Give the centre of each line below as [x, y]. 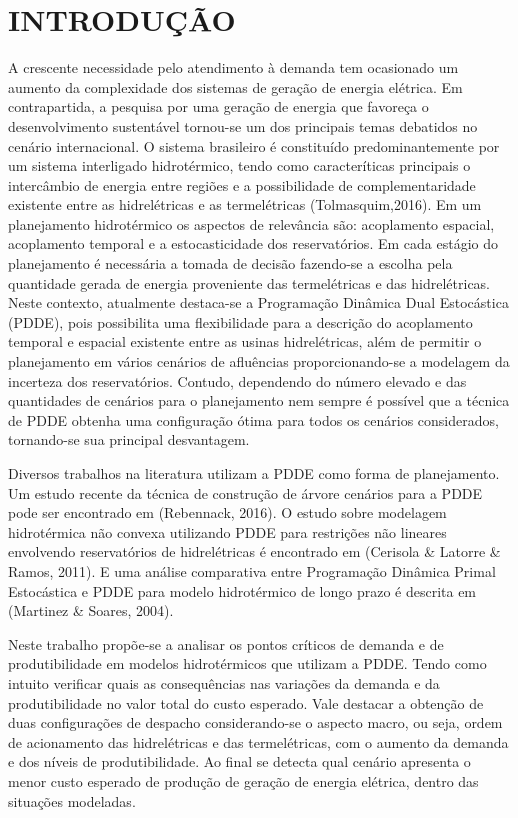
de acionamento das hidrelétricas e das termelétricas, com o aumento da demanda [258, 741]
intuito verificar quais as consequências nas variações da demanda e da [224, 682]
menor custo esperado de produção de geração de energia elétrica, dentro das [243, 780]
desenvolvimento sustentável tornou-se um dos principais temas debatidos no [243, 125]
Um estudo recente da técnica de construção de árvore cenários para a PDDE [245, 492]
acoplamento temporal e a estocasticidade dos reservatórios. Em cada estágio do [253, 243]
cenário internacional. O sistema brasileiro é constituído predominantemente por [254, 145]
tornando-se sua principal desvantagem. [129, 439]
